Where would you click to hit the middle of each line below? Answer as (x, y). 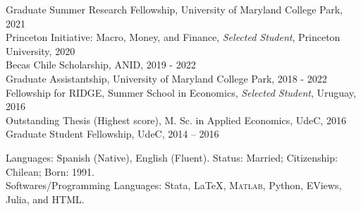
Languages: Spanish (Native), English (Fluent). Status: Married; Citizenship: (172, 157)
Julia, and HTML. (45, 199)
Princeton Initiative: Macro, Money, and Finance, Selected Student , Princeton (173, 37)
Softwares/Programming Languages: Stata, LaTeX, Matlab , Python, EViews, (174, 185)
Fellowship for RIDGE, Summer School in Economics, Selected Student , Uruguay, (181, 92)
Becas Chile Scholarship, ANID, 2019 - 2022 (101, 65)
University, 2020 (41, 50)
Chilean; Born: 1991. (50, 171)
